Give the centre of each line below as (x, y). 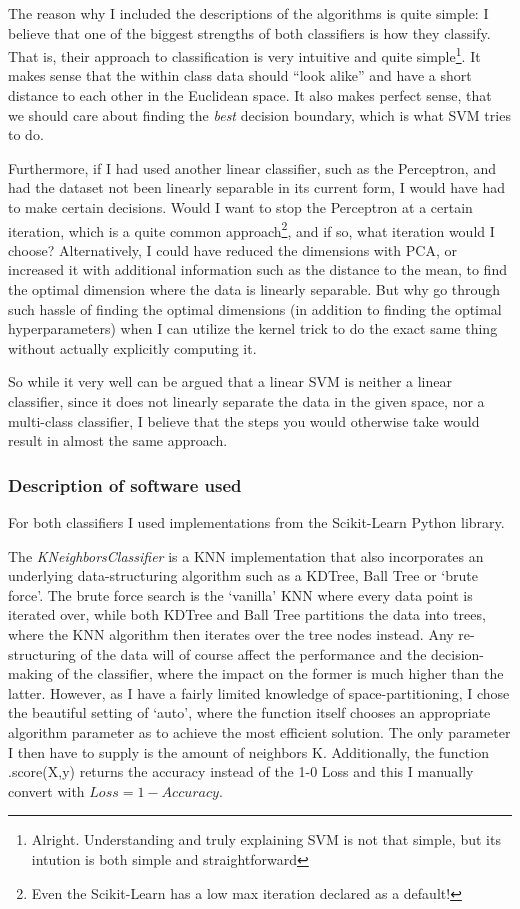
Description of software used (125, 484)
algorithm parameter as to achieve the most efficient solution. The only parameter (259, 731)
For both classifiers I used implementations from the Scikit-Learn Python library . (256, 522)
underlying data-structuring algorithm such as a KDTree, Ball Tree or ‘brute (243, 575)
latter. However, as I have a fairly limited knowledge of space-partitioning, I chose (259, 692)
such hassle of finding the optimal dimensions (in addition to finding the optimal (255, 308)
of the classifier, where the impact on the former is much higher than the (280, 673)
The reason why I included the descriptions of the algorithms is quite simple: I (248, 13)
